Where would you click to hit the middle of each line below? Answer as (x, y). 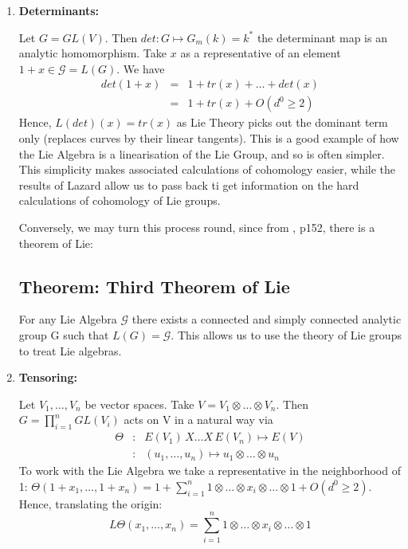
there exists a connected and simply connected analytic (267, 319)
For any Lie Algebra (68, 319)
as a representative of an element (261, 53)
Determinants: (59, 10)
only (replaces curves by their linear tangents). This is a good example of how (209, 138)
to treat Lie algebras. (70, 350)
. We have (141, 68)
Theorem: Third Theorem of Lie (154, 286)
